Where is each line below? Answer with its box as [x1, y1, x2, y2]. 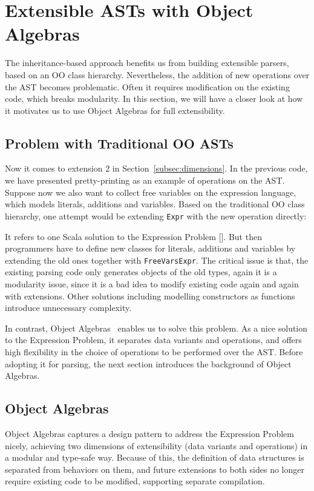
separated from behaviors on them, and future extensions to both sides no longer [5, 463, 304, 475]
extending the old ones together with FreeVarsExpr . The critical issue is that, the [5, 253, 309, 266]
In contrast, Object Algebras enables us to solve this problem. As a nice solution [5, 321, 308, 334]
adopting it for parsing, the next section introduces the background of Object [5, 357, 292, 370]
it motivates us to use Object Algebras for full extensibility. [5, 104, 225, 116]
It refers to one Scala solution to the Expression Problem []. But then [5, 230, 262, 242]
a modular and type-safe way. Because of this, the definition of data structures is [5, 451, 304, 464]
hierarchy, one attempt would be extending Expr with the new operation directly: [5, 209, 307, 222]
